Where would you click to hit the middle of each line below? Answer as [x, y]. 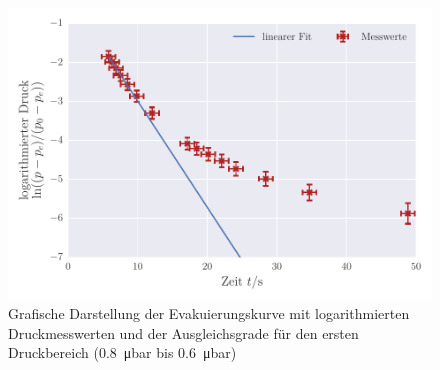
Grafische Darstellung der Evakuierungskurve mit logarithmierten [209, 313]
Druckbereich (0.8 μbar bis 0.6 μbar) [122, 352]
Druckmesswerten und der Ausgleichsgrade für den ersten [183, 332]
